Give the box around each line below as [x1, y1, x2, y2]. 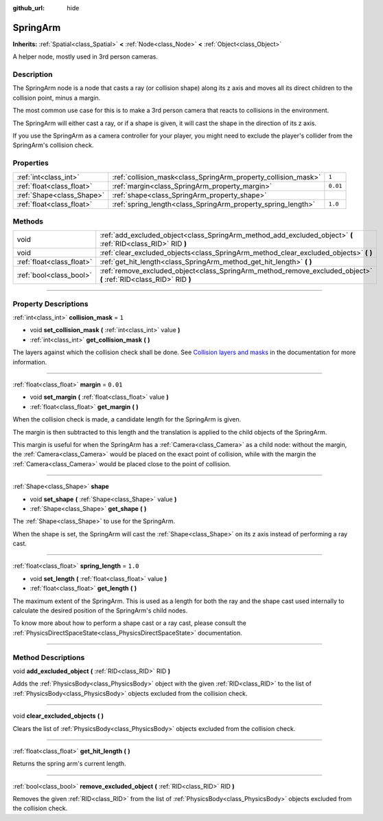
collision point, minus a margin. [12, 94, 101, 102]
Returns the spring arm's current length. [12, 760, 126, 768]
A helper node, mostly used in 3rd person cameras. [12, 52, 158, 61]
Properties [12, 158, 49, 168]
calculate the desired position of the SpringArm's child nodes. [12, 606, 188, 615]
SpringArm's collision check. [12, 141, 94, 149]
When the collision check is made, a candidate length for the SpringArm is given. [12, 415, 242, 424]
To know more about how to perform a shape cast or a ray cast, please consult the [12, 619, 246, 627]
